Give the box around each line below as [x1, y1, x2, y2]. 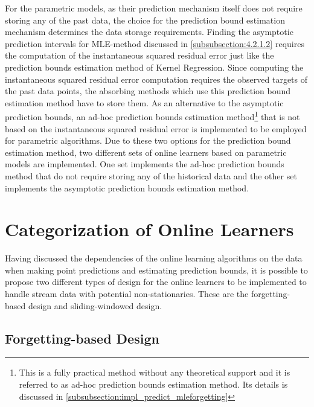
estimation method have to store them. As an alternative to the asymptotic [5, 96, 284, 109]
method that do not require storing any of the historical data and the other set [5, 169, 297, 182]
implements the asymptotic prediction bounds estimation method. [5, 181, 249, 194]
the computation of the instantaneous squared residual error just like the [5, 49, 274, 62]
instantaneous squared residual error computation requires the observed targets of [5, 72, 308, 85]
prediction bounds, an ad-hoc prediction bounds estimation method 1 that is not [5, 109, 300, 123]
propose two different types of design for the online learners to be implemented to [5, 275, 307, 288]
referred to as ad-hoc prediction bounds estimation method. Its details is [19, 378, 288, 391]
